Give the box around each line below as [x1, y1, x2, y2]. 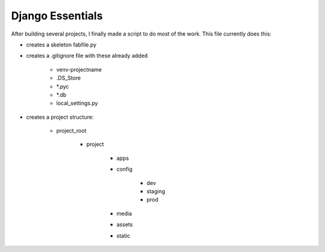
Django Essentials [11, 9, 103, 22]
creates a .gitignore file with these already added [26, 52, 148, 60]
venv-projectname [56, 66, 102, 73]
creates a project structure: [26, 113, 94, 121]
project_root [56, 127, 87, 134]
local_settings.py [56, 99, 99, 107]
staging [146, 187, 166, 195]
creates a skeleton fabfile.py [26, 41, 97, 48]
